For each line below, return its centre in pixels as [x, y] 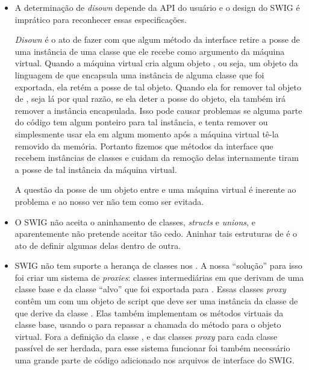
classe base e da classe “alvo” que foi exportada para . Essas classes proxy [150, 289]
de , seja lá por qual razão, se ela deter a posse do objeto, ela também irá [150, 99]
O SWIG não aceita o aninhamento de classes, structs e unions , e [135, 221]
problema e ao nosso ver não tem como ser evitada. [109, 201]
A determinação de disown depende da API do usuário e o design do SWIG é [157, 7]
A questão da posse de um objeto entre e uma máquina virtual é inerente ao [155, 190]
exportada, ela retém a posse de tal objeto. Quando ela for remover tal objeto [158, 86]
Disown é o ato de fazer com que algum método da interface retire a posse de [157, 39]
